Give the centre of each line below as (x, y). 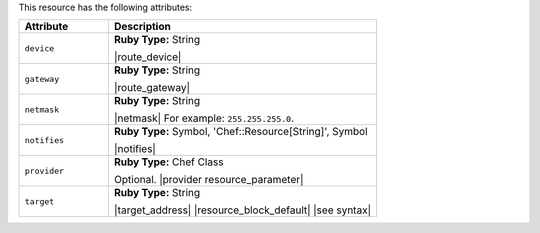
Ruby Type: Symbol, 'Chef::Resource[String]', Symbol (241, 132)
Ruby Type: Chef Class (168, 162)
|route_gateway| (151, 88)
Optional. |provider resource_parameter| (208, 180)
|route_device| (147, 57)
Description (142, 27)
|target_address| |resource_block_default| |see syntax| (242, 210)
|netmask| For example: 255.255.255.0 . (204, 118)
